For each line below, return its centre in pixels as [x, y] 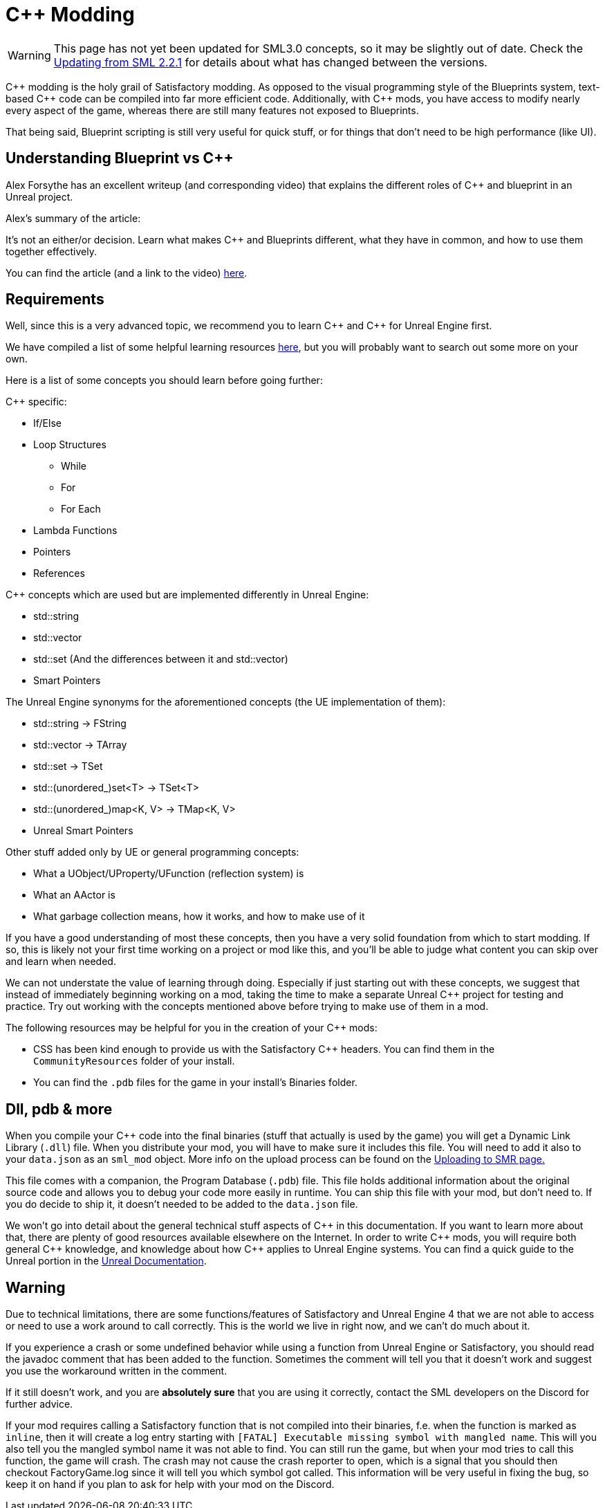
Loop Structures [70, 445]
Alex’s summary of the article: [73, 218]
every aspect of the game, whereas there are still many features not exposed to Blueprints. [212, 110]
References [59, 573]
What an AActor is [74, 895]
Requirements [55, 300]
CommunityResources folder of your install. [134, 1061]
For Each [81, 509]
